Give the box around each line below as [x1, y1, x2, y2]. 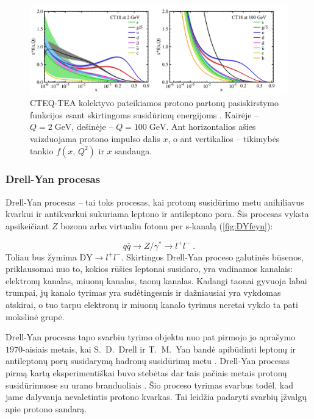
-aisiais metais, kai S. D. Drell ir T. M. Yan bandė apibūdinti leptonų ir [23, 342, 296, 355]
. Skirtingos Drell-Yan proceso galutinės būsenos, [121, 250, 304, 263]
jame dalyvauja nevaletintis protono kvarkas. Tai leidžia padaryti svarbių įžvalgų [5, 390, 307, 403]
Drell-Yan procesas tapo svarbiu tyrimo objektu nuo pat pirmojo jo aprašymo [5, 331, 296, 343]
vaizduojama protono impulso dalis [30, 132, 160, 145]
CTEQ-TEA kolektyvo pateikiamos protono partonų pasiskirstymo [30, 96, 279, 109]
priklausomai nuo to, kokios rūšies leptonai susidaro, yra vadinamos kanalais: [5, 262, 293, 275]
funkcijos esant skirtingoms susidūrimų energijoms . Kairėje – [30, 108, 259, 121]
